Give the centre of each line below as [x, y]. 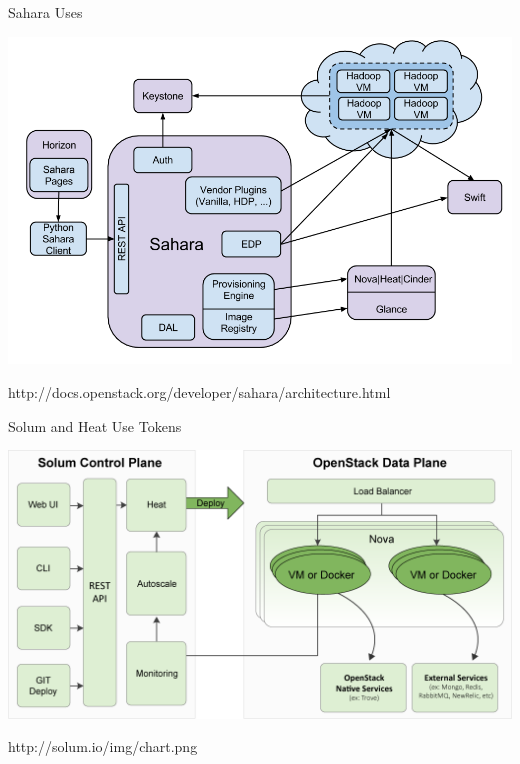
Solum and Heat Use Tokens [95, 425]
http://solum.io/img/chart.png [103, 746]
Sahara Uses [45, 12]
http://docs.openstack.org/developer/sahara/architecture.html [199, 391]
